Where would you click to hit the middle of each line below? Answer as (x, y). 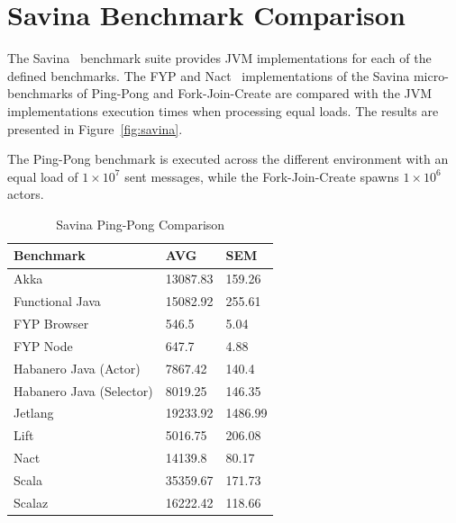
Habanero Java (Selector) (83, 390)
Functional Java (57, 301)
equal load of (43, 176)
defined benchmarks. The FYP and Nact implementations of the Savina (209, 75)
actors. (26, 194)
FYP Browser (51, 323)
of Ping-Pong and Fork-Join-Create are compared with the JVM (255, 93)
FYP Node (43, 345)
